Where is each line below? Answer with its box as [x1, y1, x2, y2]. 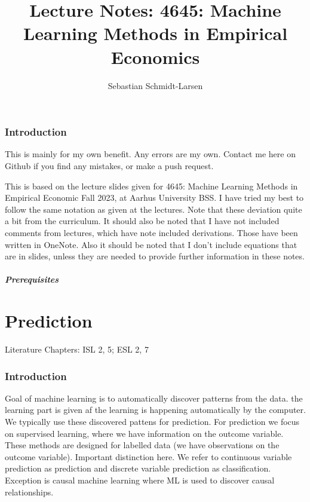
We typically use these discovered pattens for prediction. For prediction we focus [5, 415, 300, 428]
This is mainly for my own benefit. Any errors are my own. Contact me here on [5, 148, 296, 160]
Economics [111, 44, 200, 69]
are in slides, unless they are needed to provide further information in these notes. [5, 250, 305, 262]
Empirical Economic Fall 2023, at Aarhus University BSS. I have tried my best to [5, 191, 304, 204]
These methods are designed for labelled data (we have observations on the [5, 439, 280, 451]
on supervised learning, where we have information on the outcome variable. [5, 427, 284, 439]
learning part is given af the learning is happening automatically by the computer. [5, 403, 306, 416]
